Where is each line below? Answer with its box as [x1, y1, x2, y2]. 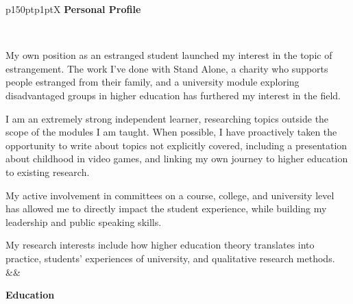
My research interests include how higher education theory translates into [5, 238, 315, 252]
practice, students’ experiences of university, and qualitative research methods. [5, 251, 335, 265]
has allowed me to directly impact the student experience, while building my [5, 201, 327, 216]
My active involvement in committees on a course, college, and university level [5, 188, 334, 202]
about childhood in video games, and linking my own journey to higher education [5, 151, 348, 166]
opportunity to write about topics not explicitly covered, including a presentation [5, 138, 348, 152]
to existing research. [5, 164, 90, 179]
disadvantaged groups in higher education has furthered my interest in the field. [5, 88, 341, 102]
